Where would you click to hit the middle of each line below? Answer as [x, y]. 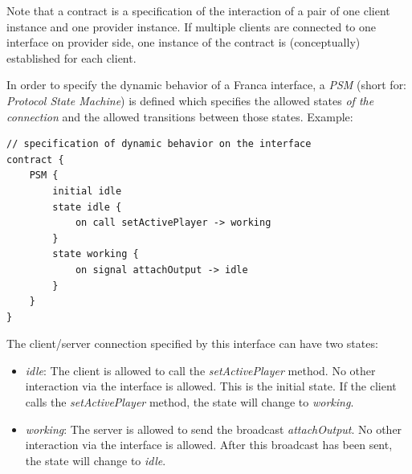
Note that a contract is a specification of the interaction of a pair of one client [198, 10]
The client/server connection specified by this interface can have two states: [192, 343]
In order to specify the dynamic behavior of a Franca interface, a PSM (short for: [207, 85]
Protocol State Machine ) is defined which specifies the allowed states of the [190, 100]
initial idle [87, 191]
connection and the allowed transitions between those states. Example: [180, 116]
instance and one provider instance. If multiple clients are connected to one [191, 26]
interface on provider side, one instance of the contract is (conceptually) [184, 42]
